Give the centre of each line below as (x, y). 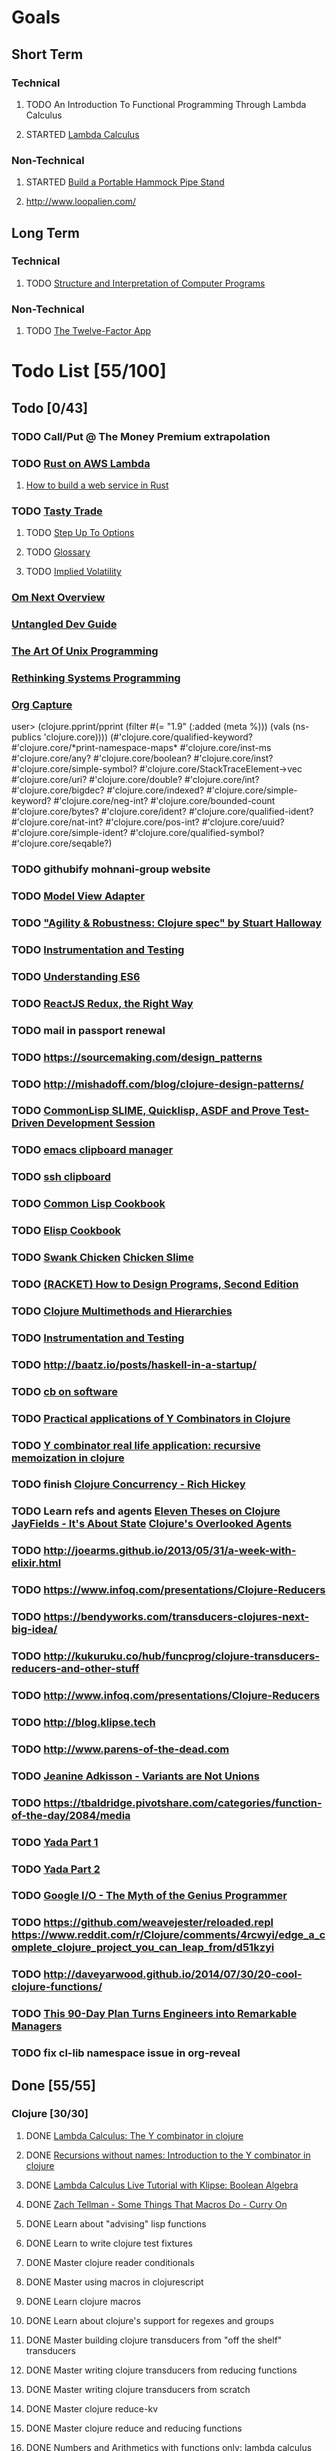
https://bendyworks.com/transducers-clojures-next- (176, 1617)
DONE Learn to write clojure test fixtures (109, 2243)
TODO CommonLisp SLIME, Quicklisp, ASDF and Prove (146, 1111)
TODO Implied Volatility (73, 572)
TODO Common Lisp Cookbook (88, 1204)
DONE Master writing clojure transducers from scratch (138, 2389)
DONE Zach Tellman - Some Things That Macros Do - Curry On (156, 2204)
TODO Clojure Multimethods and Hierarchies (122, 1311)
